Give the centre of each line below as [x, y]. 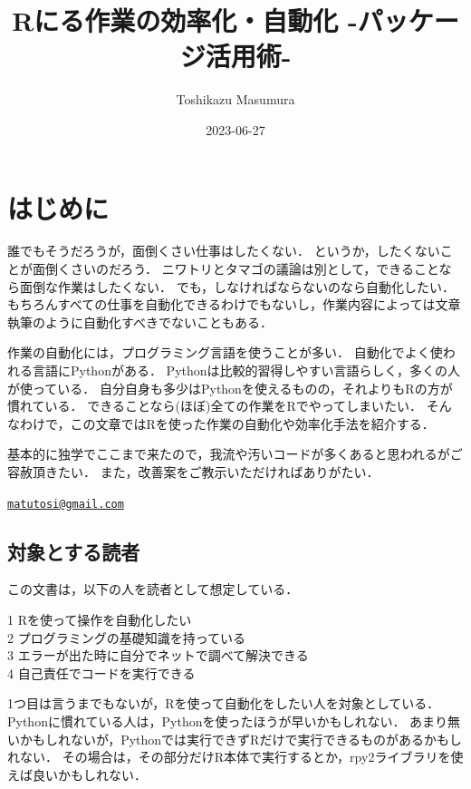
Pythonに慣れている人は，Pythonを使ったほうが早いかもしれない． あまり [228, 721]
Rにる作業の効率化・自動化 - [185, 20]
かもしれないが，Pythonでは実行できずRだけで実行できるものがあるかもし [241, 739]
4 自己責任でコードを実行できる [101, 672]
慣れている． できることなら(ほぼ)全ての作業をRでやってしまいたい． [215, 406]
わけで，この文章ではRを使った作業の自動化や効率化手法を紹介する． [227, 423]
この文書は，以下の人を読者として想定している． [153, 589]
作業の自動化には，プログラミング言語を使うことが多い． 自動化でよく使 [225, 352]
